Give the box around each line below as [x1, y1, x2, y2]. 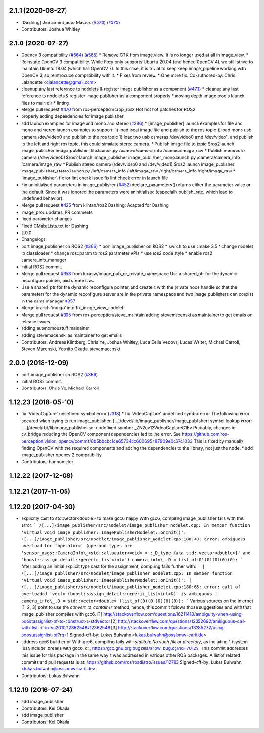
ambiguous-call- [213, 618, 246, 624]
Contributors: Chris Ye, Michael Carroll [21, 385, 99, 391]
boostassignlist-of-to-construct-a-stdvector [21, 618, 110, 624]
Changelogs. [21, 237, 47, 242]
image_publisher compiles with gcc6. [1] [21, 611, 103, 617]
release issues [21, 319, 51, 324]
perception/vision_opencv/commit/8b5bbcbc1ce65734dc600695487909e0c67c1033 [21, 438, 193, 444]
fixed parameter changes [21, 216, 72, 222]
